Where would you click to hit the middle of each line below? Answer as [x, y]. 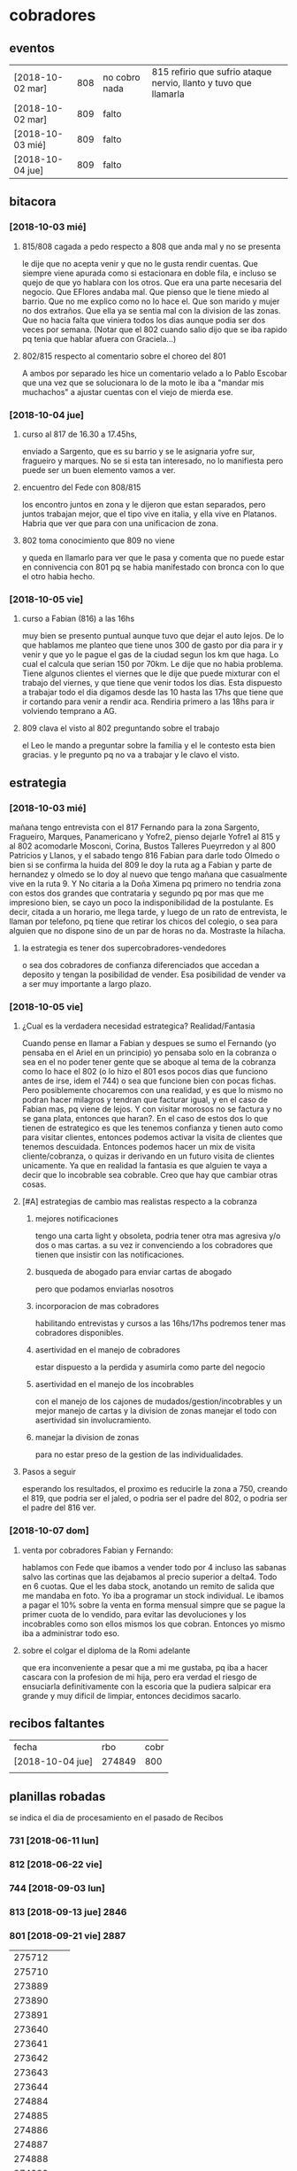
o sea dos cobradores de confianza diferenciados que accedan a [141, 965]
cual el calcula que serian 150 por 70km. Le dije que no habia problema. [152, 664]
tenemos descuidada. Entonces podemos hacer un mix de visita [138, 1147]
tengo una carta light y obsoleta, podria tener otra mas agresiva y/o [158, 1236]
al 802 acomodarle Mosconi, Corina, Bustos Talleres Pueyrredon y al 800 [142, 846]
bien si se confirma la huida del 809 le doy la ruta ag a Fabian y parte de [141, 865]
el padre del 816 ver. [59, 1508]
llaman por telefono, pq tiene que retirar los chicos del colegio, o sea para [144, 921]
